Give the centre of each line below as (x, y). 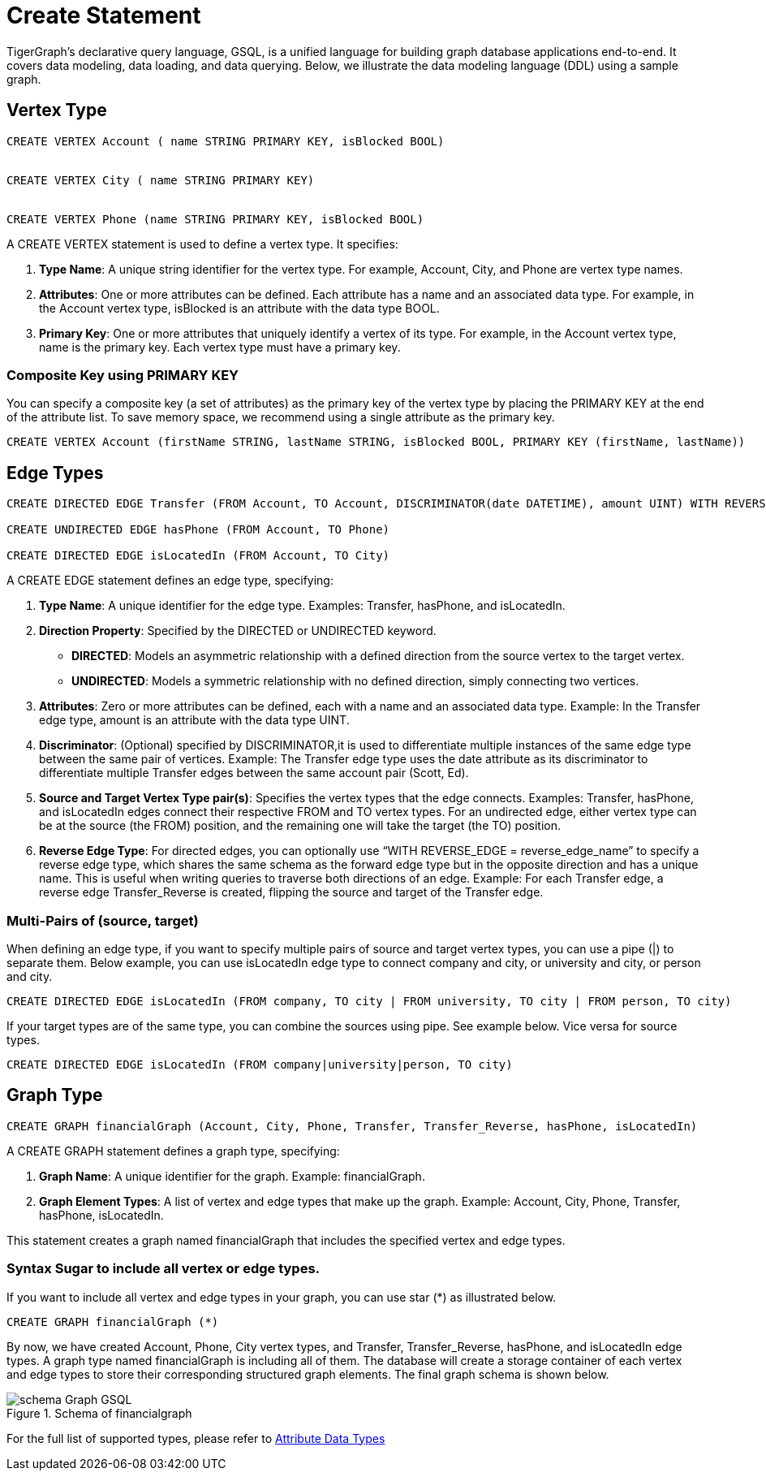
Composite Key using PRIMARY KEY (123, 375)
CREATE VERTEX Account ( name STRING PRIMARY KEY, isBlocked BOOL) (226, 141)
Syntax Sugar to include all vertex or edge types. (164, 1269)
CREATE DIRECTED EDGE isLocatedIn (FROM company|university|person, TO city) (260, 1064)
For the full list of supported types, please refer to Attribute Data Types (196, 1438)
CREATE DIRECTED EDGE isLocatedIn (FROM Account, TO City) (198, 556)
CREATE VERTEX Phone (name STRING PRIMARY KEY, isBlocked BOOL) (215, 219)
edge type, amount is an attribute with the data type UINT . (194, 720)
